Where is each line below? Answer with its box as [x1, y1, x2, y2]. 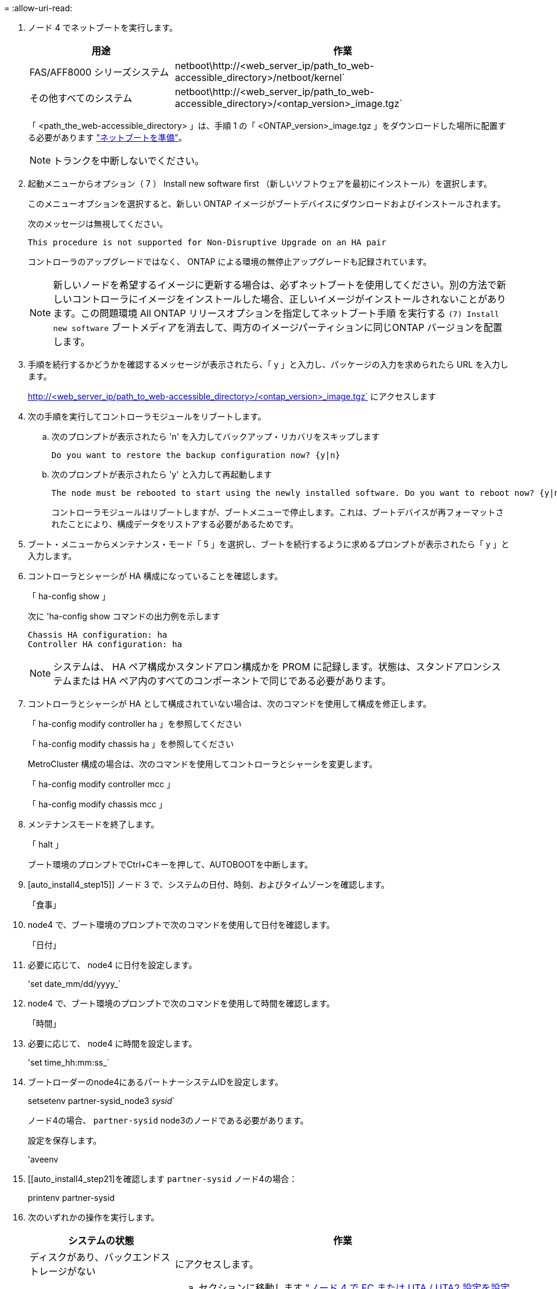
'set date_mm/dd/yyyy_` [28, 979, 121, 989]
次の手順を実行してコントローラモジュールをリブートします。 [28, 411, 266, 421]
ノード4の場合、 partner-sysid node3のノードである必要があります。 [28, 1115, 309, 1125]
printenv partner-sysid [28, 1193, 115, 1203]
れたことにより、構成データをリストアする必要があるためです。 [51, 519, 298, 529]
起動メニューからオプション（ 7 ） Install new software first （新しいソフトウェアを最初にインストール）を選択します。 [28, 178, 492, 189]
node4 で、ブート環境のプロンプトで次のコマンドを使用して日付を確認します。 [28, 920, 335, 930]
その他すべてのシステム [30, 92, 132, 104]
